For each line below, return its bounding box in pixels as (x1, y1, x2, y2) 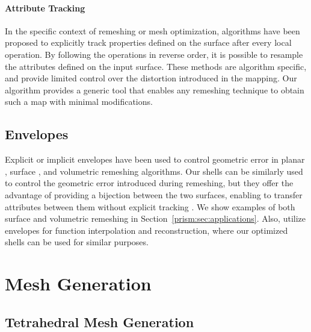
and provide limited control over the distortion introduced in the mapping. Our (5, 72, 297, 84)
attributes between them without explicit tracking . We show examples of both (5, 200, 295, 213)
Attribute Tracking (5, 1, 85, 14)
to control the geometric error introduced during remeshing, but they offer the (5, 177, 294, 189)
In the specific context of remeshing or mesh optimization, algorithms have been (5, 24, 300, 37)
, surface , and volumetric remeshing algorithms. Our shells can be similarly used (5, 164, 303, 177)
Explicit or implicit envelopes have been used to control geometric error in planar (5, 153, 305, 166)
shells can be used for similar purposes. (5, 236, 149, 248)
